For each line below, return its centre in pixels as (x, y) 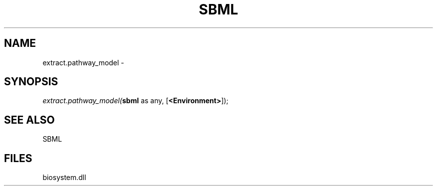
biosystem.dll (64, 178)
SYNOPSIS (31, 82)
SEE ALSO (29, 120)
